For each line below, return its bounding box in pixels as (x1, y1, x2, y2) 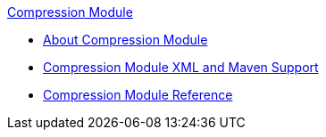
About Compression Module (43, 32, 208, 47)
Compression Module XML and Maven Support (43, 60, 319, 75)
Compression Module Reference (43, 87, 233, 102)
